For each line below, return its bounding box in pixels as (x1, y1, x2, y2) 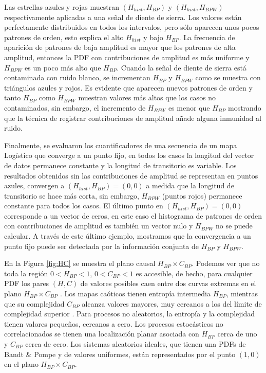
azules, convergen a (4, 180, 65, 191)
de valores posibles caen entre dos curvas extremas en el (80, 278, 256, 289)
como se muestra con (195, 72, 261, 83)
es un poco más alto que (25, 62, 101, 73)
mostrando (227, 102, 261, 113)
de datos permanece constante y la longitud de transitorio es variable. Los (4, 159, 237, 170)
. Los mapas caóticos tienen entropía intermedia (60, 288, 211, 299)
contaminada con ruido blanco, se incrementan (4, 72, 150, 83)
